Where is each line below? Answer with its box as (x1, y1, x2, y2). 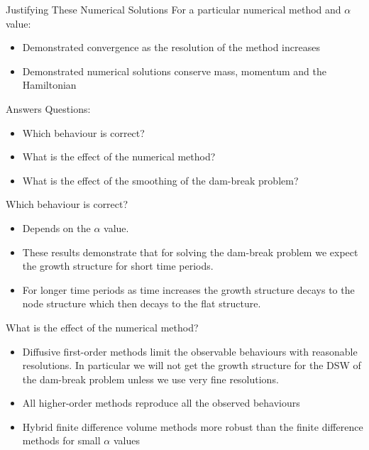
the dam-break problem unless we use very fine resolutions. (22, 371, 279, 386)
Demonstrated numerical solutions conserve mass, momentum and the (22, 63, 326, 78)
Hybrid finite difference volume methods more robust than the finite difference (22, 419, 363, 434)
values (113, 433, 140, 448)
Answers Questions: (6, 101, 91, 116)
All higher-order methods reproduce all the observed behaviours (22, 395, 300, 410)
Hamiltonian (22, 77, 77, 92)
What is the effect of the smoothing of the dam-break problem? (22, 172, 299, 187)
